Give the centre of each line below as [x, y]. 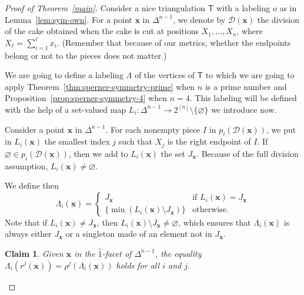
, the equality [178, 253]
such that [136, 141]
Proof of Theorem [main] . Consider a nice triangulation [105, 8]
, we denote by [199, 19]
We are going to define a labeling [64, 75]
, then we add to [98, 153]
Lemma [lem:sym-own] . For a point [69, 19]
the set [173, 153]
